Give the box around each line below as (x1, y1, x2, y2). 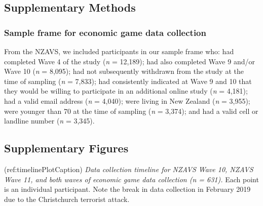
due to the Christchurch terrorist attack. (4, 193, 130, 204)
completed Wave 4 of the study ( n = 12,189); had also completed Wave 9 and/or (4, 56, 255, 66)
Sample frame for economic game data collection (4, 26, 206, 38)
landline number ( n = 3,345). (4, 115, 95, 126)
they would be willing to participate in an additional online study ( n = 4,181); (4, 86, 248, 96)
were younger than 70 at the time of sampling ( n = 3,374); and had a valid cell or (4, 105, 258, 116)
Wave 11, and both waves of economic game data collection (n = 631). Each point (4, 174, 259, 184)
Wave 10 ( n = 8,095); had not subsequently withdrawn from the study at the (4, 66, 244, 76)
